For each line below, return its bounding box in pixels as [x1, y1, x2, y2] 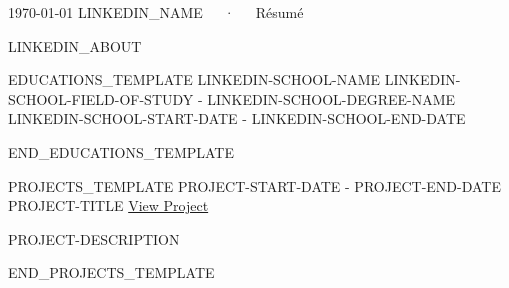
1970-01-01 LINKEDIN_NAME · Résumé [8, 2, 304, 22]
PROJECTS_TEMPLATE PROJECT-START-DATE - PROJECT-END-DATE [8, 175, 501, 196]
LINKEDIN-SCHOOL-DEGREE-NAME [207, 88, 456, 109]
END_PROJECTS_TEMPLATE [8, 262, 215, 283]
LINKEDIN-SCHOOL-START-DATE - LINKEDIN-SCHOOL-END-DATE [8, 108, 466, 129]
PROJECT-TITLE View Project [8, 195, 209, 216]
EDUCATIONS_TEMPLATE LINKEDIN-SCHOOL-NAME [8, 69, 381, 90]
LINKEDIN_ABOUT [8, 35, 142, 56]
